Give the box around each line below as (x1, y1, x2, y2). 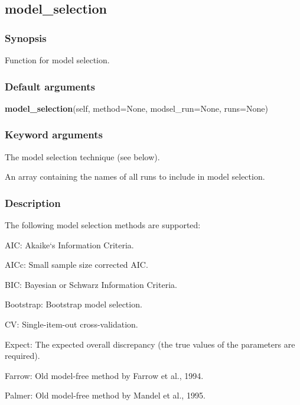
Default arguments (5, 79, 95, 93)
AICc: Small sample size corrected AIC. (5, 258, 148, 271)
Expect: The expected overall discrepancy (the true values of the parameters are (5, 338, 295, 350)
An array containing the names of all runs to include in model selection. (5, 170, 265, 183)
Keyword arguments (5, 127, 103, 142)
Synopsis (5, 30, 47, 45)
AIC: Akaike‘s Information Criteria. (5, 238, 134, 251)
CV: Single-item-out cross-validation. (5, 318, 138, 330)
